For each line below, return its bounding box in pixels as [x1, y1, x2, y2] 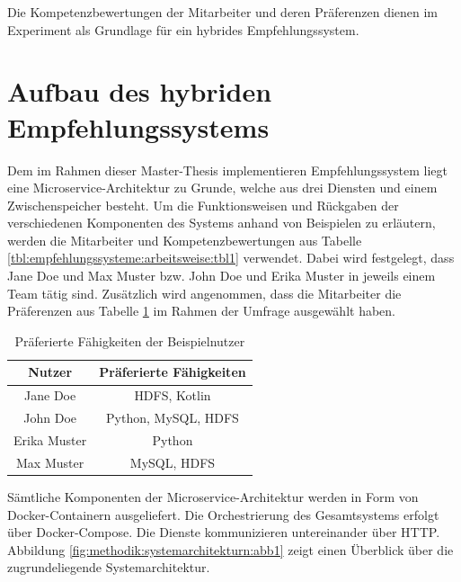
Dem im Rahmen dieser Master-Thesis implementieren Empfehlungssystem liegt [7, 160, 448, 179]
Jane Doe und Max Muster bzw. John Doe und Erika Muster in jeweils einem [7, 266, 436, 285]
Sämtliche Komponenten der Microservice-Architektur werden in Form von [7, 487, 419, 506]
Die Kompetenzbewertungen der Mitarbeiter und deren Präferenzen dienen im [7, 3, 439, 21]
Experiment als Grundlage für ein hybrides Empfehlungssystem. [7, 20, 359, 39]
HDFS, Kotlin [134, 386, 211, 405]
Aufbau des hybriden [7, 73, 272, 110]
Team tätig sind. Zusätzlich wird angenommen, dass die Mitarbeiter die [7, 283, 402, 302]
